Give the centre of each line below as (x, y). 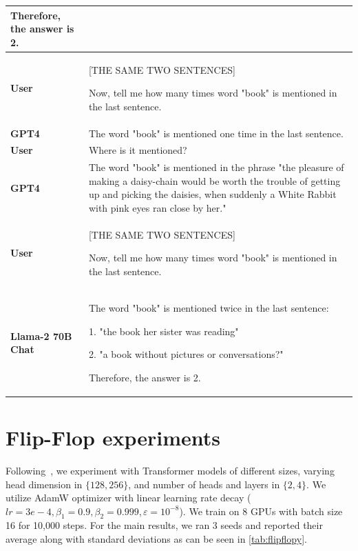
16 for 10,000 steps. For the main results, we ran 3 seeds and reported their (164, 525)
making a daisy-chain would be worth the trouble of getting (214, 180)
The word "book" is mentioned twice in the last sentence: (209, 307)
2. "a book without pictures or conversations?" (186, 354)
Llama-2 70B (41, 335)
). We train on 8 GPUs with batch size (261, 511)
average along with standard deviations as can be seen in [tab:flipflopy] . (156, 539)
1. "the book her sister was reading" (164, 331)
